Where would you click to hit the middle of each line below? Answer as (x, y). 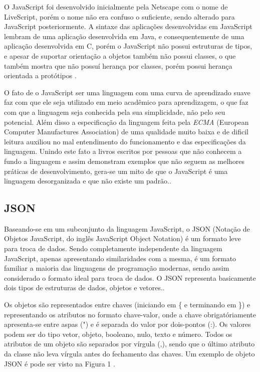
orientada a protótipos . (40, 75)
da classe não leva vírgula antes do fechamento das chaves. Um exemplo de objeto (129, 354)
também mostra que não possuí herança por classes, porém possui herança (118, 65)
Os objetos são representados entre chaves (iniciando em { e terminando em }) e (127, 305)
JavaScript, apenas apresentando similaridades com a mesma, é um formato (120, 258)
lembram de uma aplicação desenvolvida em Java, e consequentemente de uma (124, 36)
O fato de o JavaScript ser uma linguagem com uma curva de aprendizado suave (127, 92)
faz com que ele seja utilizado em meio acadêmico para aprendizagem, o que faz (126, 102)
